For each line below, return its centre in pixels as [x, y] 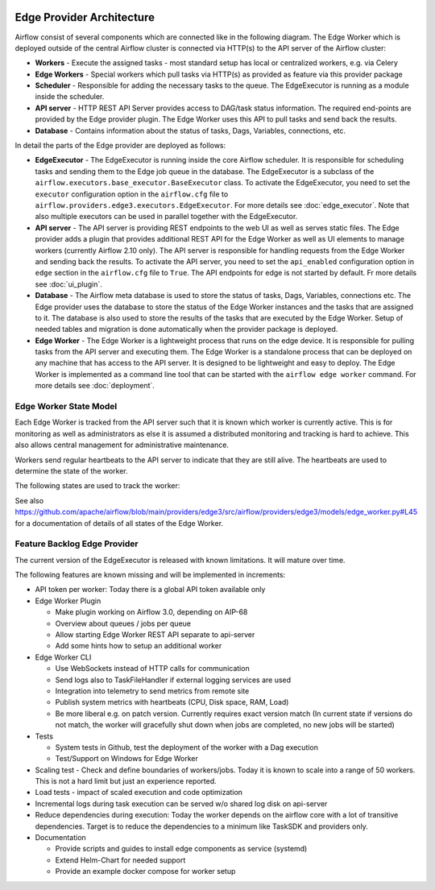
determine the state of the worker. [71, 470]
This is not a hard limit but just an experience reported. [126, 781]
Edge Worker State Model [66, 406]
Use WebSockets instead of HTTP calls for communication [152, 669]
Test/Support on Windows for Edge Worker [127, 759]
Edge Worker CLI [63, 657]
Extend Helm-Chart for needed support [120, 860]
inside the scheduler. [70, 97]
